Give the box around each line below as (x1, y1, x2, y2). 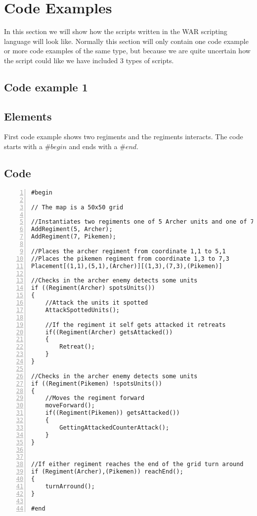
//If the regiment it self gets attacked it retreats (45, 321, 226, 328)
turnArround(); (45, 482, 95, 490)
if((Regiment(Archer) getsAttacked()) (45, 328, 173, 336)
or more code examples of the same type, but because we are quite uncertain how (4, 45, 251, 56)
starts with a (4, 141, 43, 152)
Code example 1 (4, 79, 88, 94)
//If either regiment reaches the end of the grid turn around (31, 461, 244, 468)
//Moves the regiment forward (45, 395, 145, 402)
